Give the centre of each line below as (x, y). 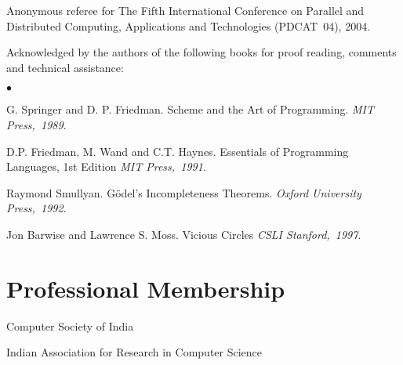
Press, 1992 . (36, 208)
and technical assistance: (65, 67)
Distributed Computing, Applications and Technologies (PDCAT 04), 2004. (189, 25)
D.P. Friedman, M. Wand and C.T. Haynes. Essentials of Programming (178, 151)
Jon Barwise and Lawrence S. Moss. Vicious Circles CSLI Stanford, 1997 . (184, 234)
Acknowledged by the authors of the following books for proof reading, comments (201, 52)
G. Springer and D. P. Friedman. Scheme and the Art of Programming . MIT (191, 109)
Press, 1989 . (36, 124)
